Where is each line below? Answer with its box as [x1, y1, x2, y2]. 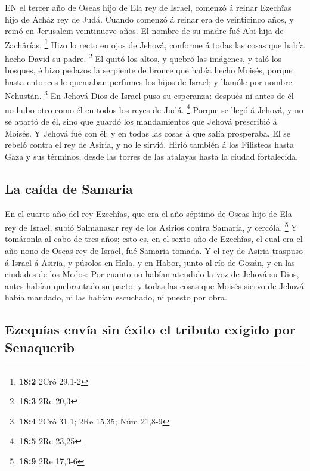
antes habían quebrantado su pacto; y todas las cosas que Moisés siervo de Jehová [5, 279, 304, 292]
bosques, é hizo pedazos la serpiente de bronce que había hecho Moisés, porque [5, 64, 293, 76]
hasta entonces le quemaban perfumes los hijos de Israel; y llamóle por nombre [5, 75, 292, 88]
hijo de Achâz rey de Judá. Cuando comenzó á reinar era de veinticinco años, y [5, 13, 294, 25]
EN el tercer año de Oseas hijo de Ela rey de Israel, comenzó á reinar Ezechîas [5, 1, 292, 13]
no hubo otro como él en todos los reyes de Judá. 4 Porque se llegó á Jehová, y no [5, 101, 303, 116]
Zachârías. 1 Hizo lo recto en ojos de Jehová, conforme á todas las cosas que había [5, 36, 305, 51]
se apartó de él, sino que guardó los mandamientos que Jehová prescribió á [5, 114, 277, 127]
